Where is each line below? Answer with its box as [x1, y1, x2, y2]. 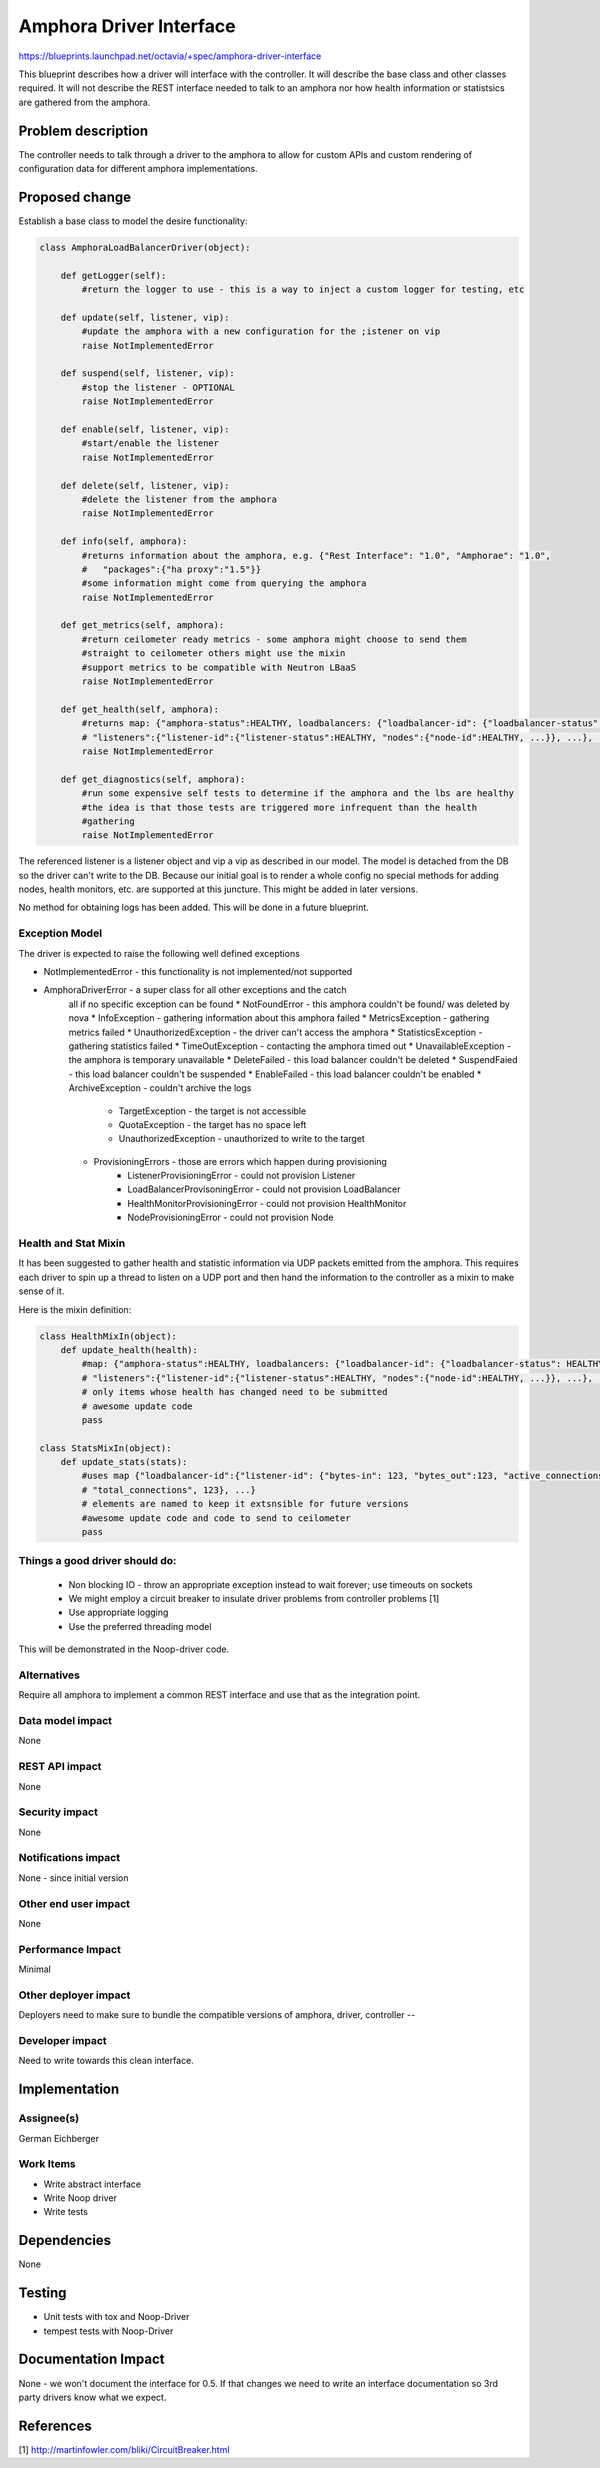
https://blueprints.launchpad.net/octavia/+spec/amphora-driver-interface [18, 50, 322, 62]
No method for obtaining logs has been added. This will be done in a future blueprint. [18, 901, 369, 914]
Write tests [43, 2206, 89, 2218]
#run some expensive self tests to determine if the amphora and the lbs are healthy [81, 788, 515, 799]
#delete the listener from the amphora [81, 493, 277, 505]
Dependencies [18, 2232, 112, 2249]
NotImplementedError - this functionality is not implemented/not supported [43, 966, 353, 977]
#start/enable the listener [81, 438, 220, 449]
